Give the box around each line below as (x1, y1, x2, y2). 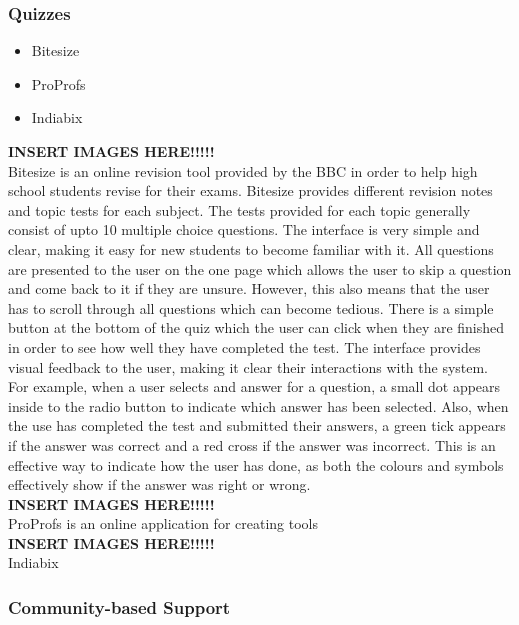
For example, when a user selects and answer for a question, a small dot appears (8, 376, 501, 397)
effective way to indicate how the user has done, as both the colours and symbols (8, 454, 504, 475)
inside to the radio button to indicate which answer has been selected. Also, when (8, 395, 509, 416)
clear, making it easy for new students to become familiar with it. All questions (8, 238, 494, 259)
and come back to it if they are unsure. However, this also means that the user (8, 278, 490, 299)
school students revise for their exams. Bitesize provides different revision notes (8, 180, 493, 201)
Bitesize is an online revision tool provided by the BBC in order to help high (8, 160, 478, 181)
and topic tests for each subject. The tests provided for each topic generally (8, 199, 471, 220)
